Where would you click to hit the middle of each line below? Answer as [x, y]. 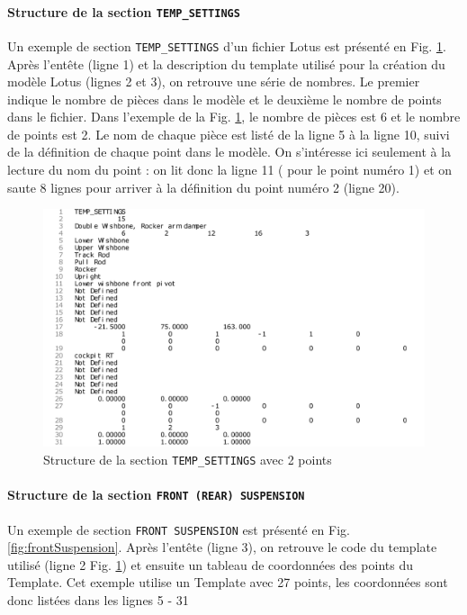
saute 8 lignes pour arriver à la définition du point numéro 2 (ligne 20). [203, 187]
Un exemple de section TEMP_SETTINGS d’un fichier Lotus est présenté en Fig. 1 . [227, 45]
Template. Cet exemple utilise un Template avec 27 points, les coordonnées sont [228, 582]
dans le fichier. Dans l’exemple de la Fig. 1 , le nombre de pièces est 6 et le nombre [234, 117]
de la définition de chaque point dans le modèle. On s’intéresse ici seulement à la [229, 152]
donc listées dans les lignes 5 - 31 [98, 599]
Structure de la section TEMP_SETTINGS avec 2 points [188, 460]
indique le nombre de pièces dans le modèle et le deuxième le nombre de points [225, 99]
